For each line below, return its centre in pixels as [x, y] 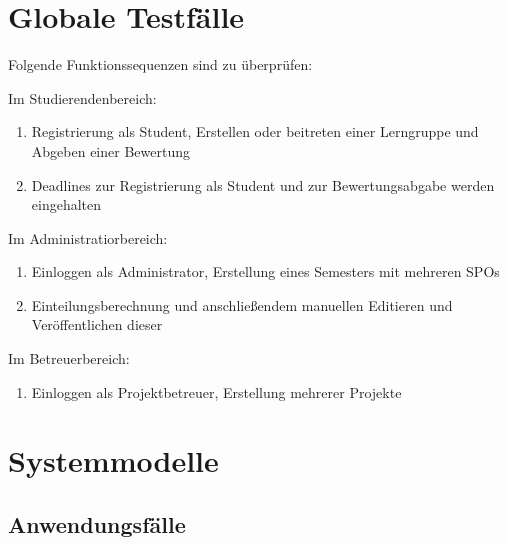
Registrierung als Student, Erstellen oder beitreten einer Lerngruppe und [255, 131]
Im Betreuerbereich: [69, 358]
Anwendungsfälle [97, 524]
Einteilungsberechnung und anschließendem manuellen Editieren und [242, 304]
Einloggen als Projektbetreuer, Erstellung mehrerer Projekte [216, 391]
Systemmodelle [113, 460]
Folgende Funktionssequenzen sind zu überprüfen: [160, 64]
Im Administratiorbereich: [88, 237]
